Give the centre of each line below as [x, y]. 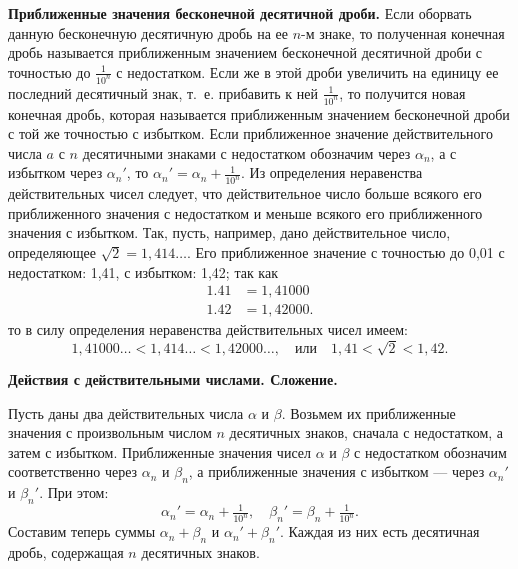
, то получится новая [402, 92]
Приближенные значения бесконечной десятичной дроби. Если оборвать [240, 13]
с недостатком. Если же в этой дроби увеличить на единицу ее [307, 71]
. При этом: [74, 492]
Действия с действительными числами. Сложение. [173, 378]
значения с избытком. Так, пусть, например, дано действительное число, [229, 232]
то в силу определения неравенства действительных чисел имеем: [208, 329]
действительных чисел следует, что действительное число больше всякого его [245, 193]
